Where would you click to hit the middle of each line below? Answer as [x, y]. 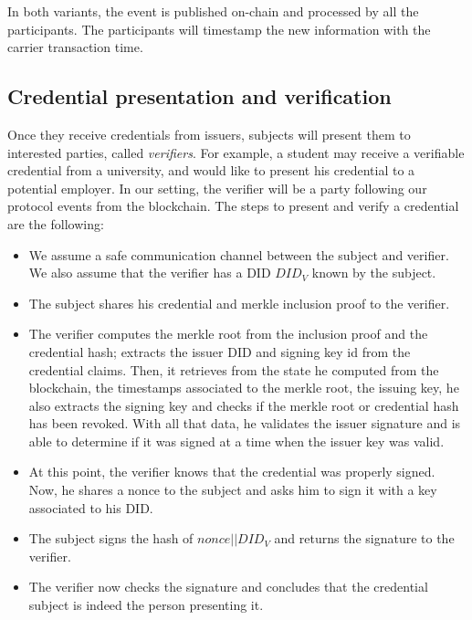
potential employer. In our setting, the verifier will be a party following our [217, 188]
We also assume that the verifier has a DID [150, 273]
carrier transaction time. [75, 47]
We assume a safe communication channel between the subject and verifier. [239, 254]
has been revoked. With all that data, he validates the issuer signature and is [245, 423]
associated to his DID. [91, 507]
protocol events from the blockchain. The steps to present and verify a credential [233, 206]
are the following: [56, 223]
